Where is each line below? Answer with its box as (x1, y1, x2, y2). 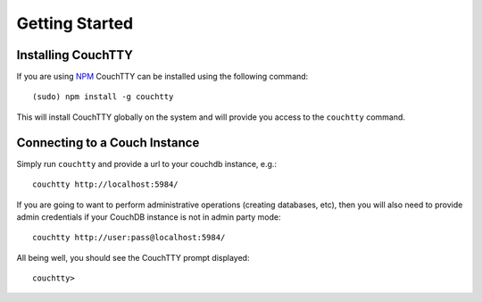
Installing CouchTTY (16, 47, 134, 63)
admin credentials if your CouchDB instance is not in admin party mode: (16, 211, 281, 222)
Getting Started (16, 13, 134, 33)
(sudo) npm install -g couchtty (32, 92, 174, 102)
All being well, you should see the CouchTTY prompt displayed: (16, 252, 250, 263)
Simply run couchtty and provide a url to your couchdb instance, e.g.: (16, 158, 277, 169)
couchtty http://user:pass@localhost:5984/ (32, 232, 226, 243)
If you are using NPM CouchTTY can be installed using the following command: (16, 71, 309, 82)
